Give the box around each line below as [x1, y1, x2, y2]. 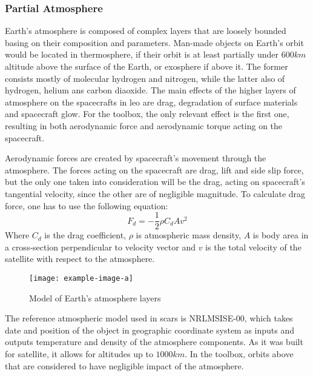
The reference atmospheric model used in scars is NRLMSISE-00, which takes [5, 312, 293, 324]
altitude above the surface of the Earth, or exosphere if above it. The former [5, 60, 288, 72]
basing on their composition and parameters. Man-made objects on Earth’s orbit [5, 36, 304, 49]
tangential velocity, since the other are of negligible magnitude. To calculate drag [5, 187, 306, 200]
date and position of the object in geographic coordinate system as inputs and [5, 323, 295, 336]
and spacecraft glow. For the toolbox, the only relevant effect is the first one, [5, 107, 289, 120]
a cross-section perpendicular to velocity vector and [5, 240, 196, 253]
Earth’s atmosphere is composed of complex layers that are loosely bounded [5, 24, 286, 37]
